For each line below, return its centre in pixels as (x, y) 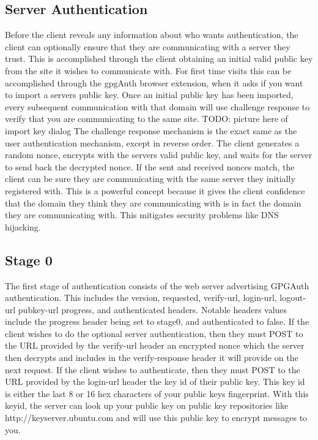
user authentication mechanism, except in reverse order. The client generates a (152, 142)
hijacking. (23, 226)
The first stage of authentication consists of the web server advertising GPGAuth (157, 285)
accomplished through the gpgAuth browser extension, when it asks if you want (154, 82)
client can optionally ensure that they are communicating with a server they (148, 46)
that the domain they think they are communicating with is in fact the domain (153, 203)
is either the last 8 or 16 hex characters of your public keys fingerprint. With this (157, 393)
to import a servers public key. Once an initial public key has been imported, (149, 95)
